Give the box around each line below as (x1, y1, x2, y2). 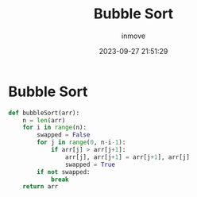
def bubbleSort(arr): (8, 109, 80, 117)
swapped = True (64, 160, 115, 168)
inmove (122, 31, 145, 41)
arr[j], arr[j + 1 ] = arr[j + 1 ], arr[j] (64, 153, 191, 161)
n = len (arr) (22, 116, 66, 124)
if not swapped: (37, 168, 91, 176)
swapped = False (37, 131, 91, 139)
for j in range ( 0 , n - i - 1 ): (37, 138, 126, 147)
